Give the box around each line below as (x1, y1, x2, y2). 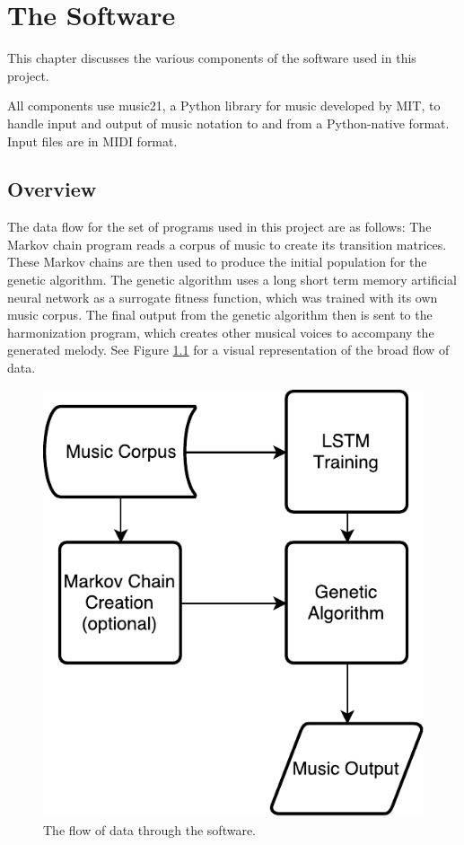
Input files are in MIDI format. (7, 131, 178, 150)
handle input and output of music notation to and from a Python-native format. (7, 113, 450, 132)
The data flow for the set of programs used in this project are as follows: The (7, 217, 432, 236)
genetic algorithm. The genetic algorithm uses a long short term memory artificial (7, 270, 457, 289)
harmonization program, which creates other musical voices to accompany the (7, 322, 434, 341)
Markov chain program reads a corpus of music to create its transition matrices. (7, 234, 447, 253)
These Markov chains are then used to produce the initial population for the (7, 252, 427, 271)
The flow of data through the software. (43, 820, 256, 839)
